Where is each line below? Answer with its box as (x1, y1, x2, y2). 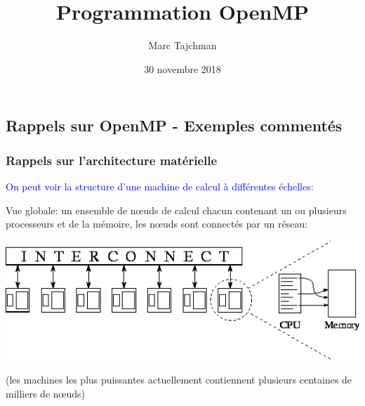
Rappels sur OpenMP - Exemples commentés (6, 114, 343, 136)
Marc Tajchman (148, 38, 217, 53)
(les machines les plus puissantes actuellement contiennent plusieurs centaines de (6, 372, 352, 386)
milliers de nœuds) (6, 386, 85, 400)
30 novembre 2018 (144, 61, 221, 76)
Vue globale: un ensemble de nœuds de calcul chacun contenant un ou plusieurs (6, 202, 347, 217)
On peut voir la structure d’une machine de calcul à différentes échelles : (6, 178, 314, 193)
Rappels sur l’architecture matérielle (6, 151, 218, 169)
